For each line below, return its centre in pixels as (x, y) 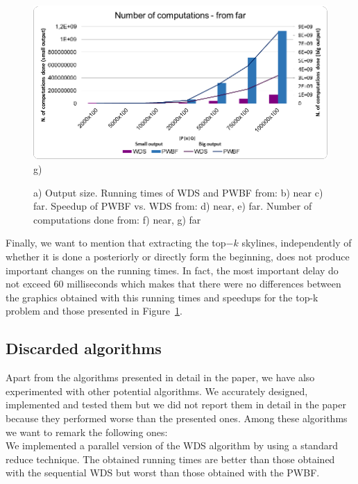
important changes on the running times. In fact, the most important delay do (172, 270)
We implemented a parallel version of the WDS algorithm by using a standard (172, 445)
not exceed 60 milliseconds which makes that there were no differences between (173, 284)
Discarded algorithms (84, 348)
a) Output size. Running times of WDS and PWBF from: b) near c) (178, 192)
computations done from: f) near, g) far (117, 219)
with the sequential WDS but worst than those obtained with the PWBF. (163, 473)
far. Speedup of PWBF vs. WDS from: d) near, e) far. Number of (173, 206)
